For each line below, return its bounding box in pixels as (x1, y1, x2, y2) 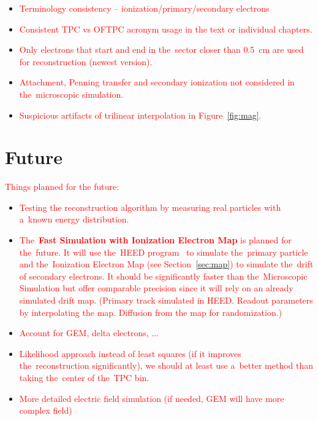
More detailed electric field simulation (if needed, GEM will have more (19, 391, 284, 404)
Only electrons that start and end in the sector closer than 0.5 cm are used (19, 43, 304, 56)
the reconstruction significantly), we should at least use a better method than (19, 359, 314, 372)
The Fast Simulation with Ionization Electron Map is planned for (19, 234, 292, 246)
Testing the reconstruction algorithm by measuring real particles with (19, 200, 281, 213)
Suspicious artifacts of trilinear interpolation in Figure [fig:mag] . (19, 108, 262, 121)
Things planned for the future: (5, 180, 119, 193)
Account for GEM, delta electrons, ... (19, 326, 159, 339)
